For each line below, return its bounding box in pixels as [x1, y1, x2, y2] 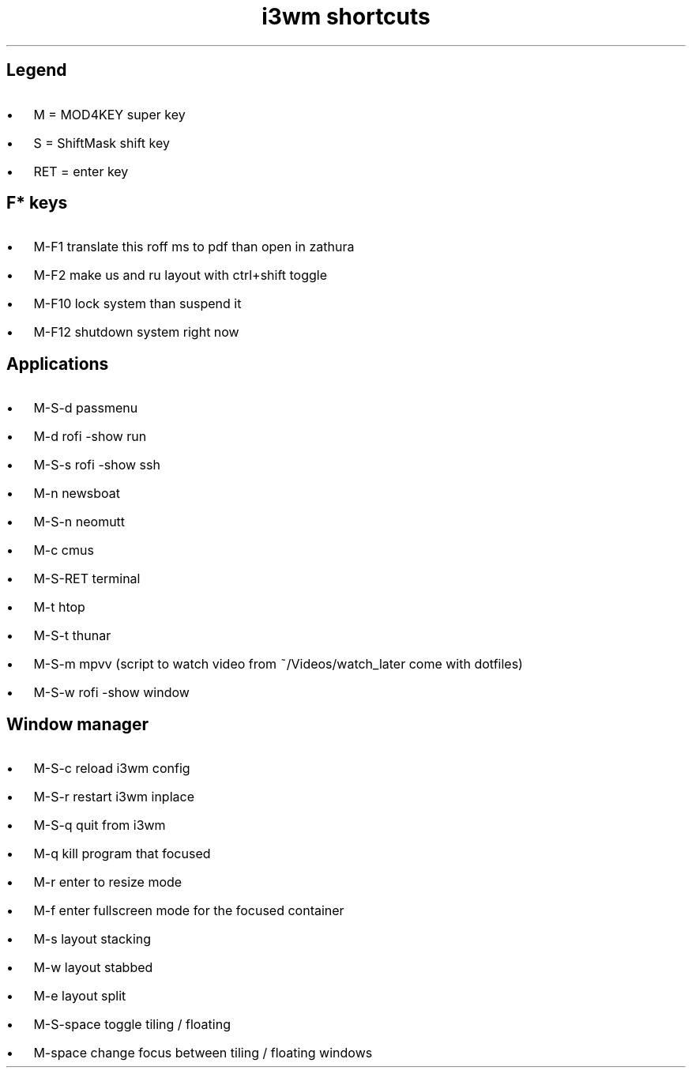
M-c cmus [33, 542, 94, 559]
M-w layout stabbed [33, 959, 153, 976]
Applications [6, 353, 109, 374]
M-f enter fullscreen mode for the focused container [33, 903, 344, 919]
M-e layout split [33, 988, 126, 1004]
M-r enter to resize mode [33, 874, 182, 891]
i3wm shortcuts [261, 3, 431, 30]
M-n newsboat [33, 485, 120, 502]
